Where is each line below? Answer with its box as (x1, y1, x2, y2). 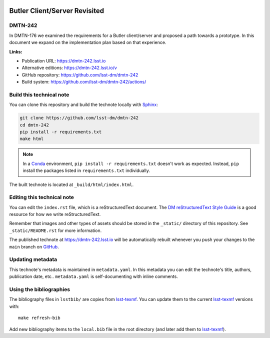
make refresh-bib (18, 315, 60, 321)
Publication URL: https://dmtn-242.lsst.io (21, 57, 106, 63)
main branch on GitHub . (9, 243, 59, 249)
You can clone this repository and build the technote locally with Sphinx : (9, 101, 158, 107)
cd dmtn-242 (19, 122, 49, 127)
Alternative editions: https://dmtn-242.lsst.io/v (21, 65, 117, 71)
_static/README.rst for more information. (9, 227, 102, 233)
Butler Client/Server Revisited (9, 6, 104, 15)
